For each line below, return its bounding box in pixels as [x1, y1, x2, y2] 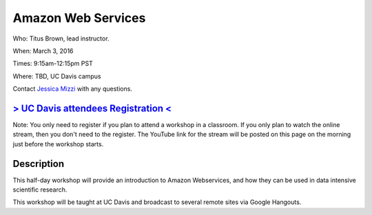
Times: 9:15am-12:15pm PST [12, 59, 93, 68]
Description [12, 158, 65, 170]
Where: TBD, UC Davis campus [12, 72, 101, 80]
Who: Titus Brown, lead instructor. [12, 34, 110, 43]
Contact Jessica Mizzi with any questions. [12, 84, 132, 93]
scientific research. [12, 185, 68, 194]
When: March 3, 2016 [12, 47, 74, 55]
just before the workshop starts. [12, 139, 104, 148]
